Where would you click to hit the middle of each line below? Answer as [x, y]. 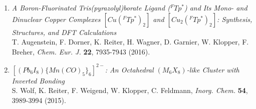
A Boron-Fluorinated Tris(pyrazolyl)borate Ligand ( [91, 7]
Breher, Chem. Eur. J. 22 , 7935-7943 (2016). [81, 51]
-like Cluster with [213, 69]
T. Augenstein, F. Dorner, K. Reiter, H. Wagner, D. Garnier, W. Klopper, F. [130, 42]
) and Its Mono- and [216, 7]
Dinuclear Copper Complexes [56, 19]
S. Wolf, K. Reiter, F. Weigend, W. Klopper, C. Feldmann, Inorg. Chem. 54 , [130, 90]
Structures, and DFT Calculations [64, 32]
